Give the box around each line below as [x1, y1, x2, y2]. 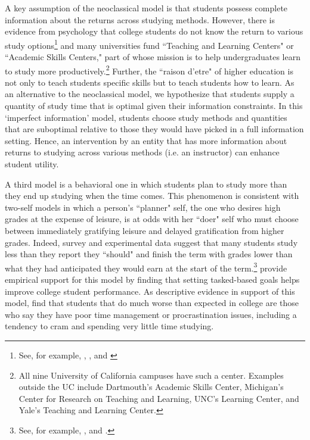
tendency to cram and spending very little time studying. [5, 320, 214, 332]
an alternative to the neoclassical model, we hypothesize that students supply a [5, 88, 294, 100]
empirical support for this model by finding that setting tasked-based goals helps [5, 273, 300, 286]
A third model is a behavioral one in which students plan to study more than [5, 177, 287, 190]
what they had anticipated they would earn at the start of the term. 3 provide [5, 260, 287, 274]
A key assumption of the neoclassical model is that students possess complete [5, 2, 288, 14]
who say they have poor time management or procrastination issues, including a [5, 308, 297, 320]
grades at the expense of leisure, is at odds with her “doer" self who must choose [5, 213, 299, 225]
